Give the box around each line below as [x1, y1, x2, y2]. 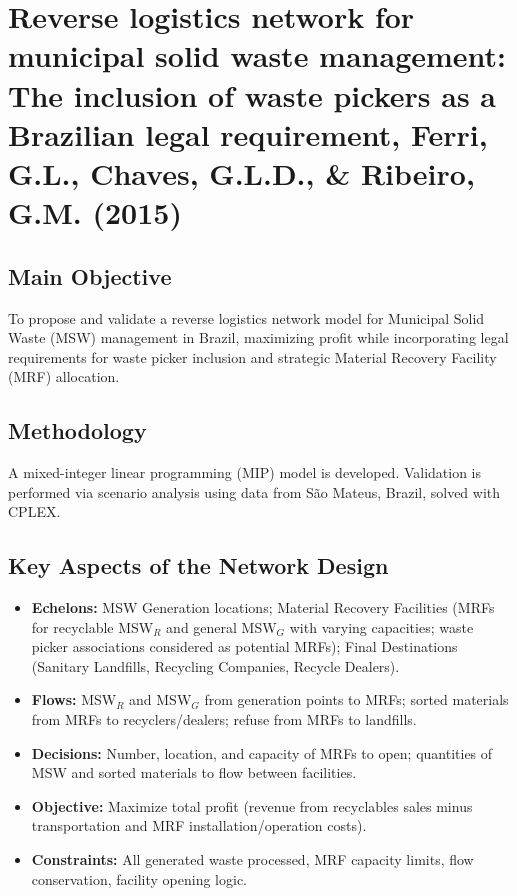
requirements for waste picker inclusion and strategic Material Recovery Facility [8, 346, 497, 367]
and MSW [129, 689, 192, 710]
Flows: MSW [31, 689, 117, 710]
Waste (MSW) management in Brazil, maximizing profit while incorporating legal [8, 327, 509, 348]
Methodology [8, 415, 147, 446]
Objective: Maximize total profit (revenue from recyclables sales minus [31, 795, 473, 816]
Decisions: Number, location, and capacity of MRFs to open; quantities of [31, 742, 493, 763]
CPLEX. [8, 501, 61, 522]
